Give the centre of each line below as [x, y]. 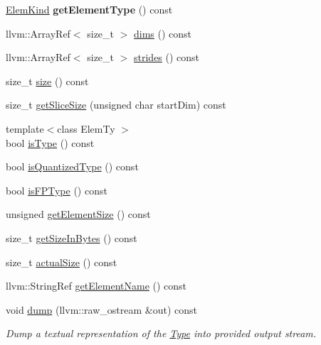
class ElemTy [86, 128]
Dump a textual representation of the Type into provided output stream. [161, 333]
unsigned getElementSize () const [78, 214]
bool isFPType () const [57, 190]
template [25, 128]
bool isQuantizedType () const [72, 166]
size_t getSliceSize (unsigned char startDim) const [116, 105]
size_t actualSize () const [62, 262]
